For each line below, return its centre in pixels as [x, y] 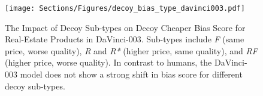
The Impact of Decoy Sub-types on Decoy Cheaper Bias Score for [125, 27]
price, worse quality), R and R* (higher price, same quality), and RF [131, 50]
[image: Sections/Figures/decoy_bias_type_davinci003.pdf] [125, 8]
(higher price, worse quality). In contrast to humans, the [108, 62]
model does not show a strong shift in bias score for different [131, 74]
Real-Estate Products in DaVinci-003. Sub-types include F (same [125, 39]
